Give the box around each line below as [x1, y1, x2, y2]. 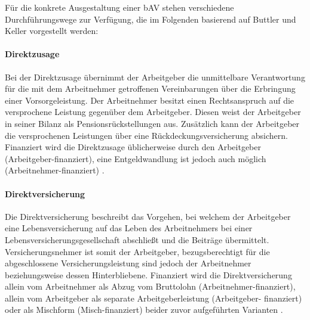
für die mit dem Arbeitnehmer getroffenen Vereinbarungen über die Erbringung [5, 82, 296, 95]
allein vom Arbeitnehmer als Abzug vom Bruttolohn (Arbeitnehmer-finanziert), [5, 280, 296, 293]
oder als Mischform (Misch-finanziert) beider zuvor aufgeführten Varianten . [5, 303, 283, 316]
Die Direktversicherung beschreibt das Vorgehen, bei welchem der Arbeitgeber [5, 210, 291, 222]
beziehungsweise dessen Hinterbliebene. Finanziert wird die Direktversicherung [5, 268, 292, 281]
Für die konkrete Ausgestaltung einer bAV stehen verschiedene [5, 1, 234, 13]
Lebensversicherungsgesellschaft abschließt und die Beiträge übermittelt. [5, 233, 269, 246]
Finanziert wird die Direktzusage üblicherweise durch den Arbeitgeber [5, 141, 262, 153]
